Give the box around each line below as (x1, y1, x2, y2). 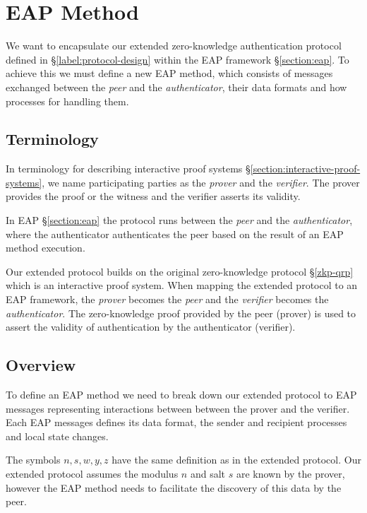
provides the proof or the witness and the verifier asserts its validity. (6, 189, 301, 204)
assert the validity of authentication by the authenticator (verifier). (6, 319, 296, 334)
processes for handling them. (6, 93, 129, 108)
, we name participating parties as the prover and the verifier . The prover (42, 175, 360, 189)
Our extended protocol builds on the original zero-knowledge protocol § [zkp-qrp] (6, 264, 354, 278)
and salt (190, 466, 225, 480)
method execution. (6, 240, 85, 255)
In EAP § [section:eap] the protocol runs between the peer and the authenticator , (6, 213, 353, 228)
